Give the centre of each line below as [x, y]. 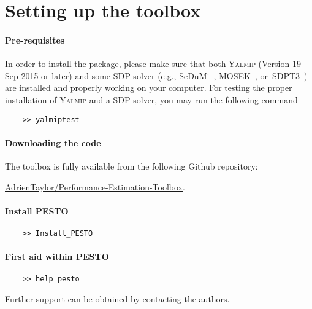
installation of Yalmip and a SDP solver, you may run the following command [151, 99]
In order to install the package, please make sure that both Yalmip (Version [147, 64]
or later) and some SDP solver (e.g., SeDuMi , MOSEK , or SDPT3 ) [174, 75]
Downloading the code [53, 142]
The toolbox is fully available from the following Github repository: [131, 166]
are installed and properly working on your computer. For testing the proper [149, 88]
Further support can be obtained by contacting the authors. [117, 299]
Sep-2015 [22, 75]
